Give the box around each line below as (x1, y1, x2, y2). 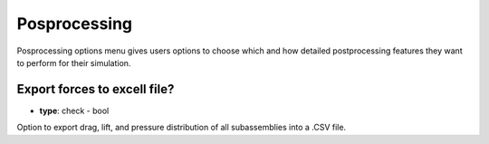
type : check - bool (39, 105, 110, 116)
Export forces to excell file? (16, 82, 175, 97)
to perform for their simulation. (16, 57, 131, 68)
